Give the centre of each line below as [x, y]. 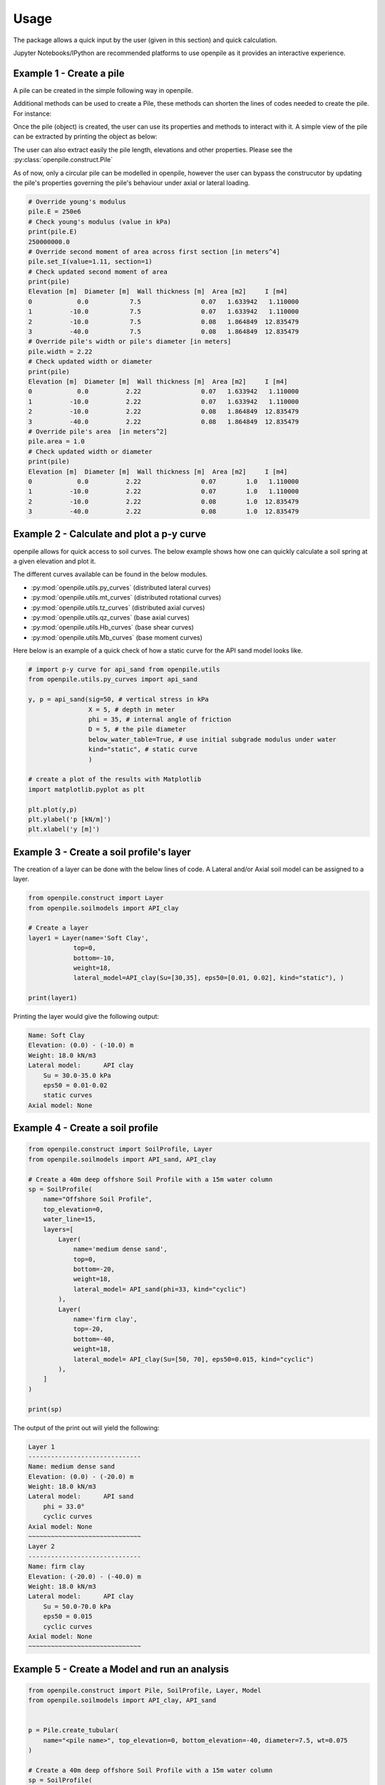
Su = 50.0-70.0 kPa [77, 1606]
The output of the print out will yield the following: [86, 1427]
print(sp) [45, 1409]
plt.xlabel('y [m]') [64, 829]
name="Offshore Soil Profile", [98, 1199]
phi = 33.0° [64, 1506]
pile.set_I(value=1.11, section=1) [90, 262]
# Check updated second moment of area [98, 272]
